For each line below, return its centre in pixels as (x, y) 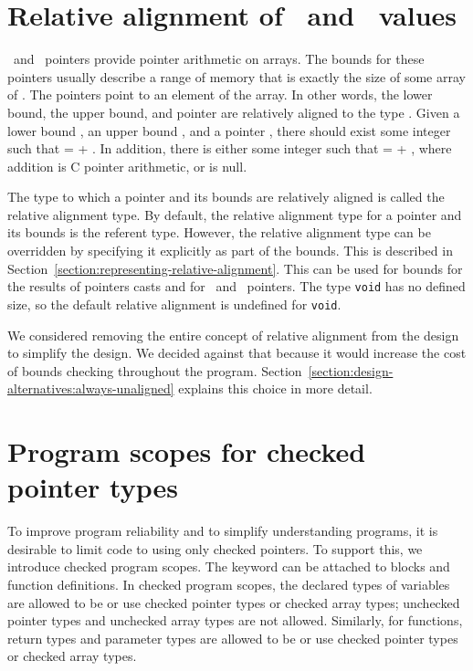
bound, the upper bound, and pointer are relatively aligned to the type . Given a (234, 112)
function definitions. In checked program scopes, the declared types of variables (229, 585)
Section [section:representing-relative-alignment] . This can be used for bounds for (235, 268)
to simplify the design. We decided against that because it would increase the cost (237, 353)
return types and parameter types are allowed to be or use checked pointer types (233, 638)
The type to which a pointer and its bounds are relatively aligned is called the (226, 197)
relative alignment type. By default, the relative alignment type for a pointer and (235, 214)
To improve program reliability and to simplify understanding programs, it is (223, 531)
